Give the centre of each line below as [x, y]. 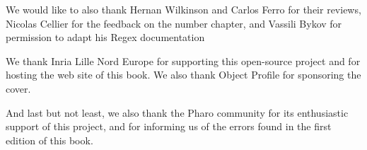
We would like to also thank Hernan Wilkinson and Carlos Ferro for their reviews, [183, 9]
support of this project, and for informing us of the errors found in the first [169, 126]
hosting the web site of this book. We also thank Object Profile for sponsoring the [183, 75]
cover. [18, 88]
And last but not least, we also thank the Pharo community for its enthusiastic [177, 112]
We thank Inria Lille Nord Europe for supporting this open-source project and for [183, 60]
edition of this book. [49, 140]
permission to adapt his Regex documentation [105, 37]
